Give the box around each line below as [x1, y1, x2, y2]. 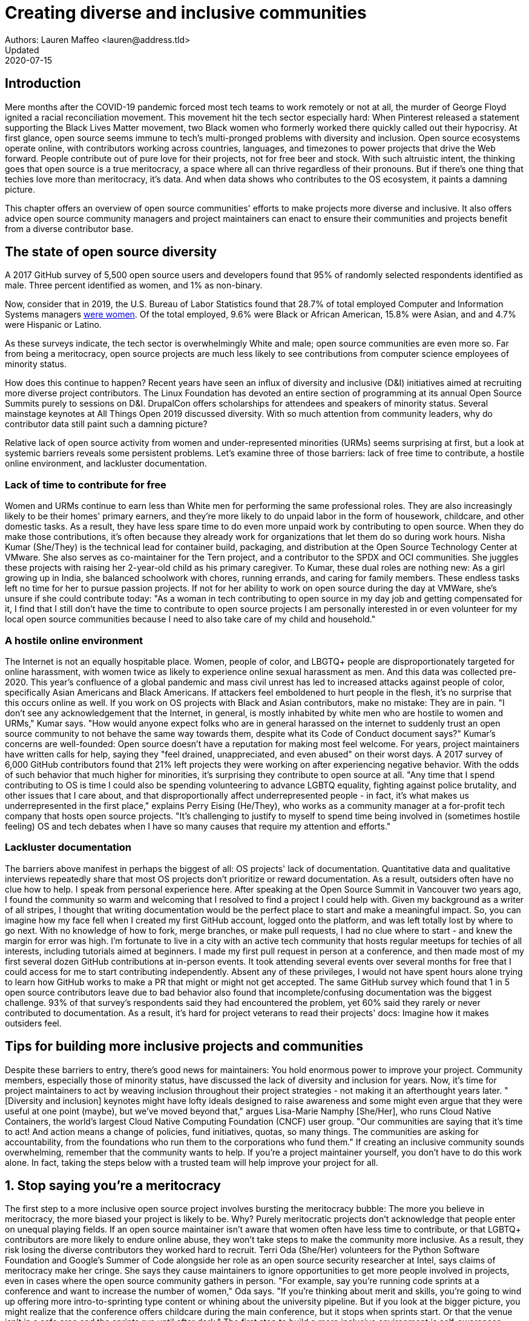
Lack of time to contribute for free [5, 478, 166, 491]
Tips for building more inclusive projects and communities [5, 1039, 364, 1054]
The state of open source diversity [5, 244, 217, 260]
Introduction [5, 76, 81, 92]
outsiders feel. [5, 1017, 62, 1028]
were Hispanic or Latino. [5, 319, 102, 330]
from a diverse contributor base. [5, 223, 134, 234]
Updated [5, 44, 39, 55]
